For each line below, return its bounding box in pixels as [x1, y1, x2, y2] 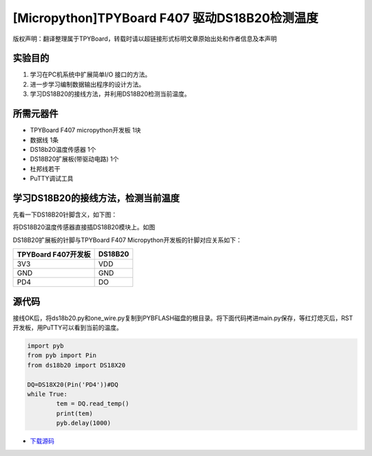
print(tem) [56, 409, 93, 417]
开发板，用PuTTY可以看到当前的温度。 [12, 324, 123, 332]
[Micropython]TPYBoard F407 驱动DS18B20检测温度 [12, 10, 319, 26]
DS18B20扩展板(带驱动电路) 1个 [30, 155, 119, 163]
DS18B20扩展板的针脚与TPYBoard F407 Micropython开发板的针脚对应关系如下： [12, 235, 242, 244]
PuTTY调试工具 [30, 175, 74, 183]
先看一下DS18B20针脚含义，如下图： [12, 210, 117, 219]
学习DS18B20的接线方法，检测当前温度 [12, 192, 180, 204]
